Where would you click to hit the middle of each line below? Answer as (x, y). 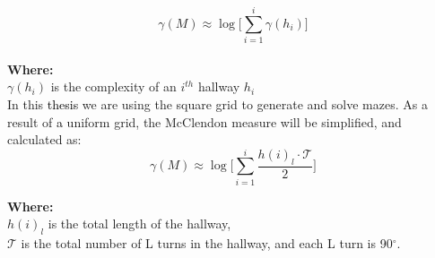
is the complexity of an (113, 86)
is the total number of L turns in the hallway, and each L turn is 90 (207, 243)
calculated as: (44, 139)
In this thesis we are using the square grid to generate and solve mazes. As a (217, 103)
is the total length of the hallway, (139, 224)
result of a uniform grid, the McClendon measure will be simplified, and (204, 121)
